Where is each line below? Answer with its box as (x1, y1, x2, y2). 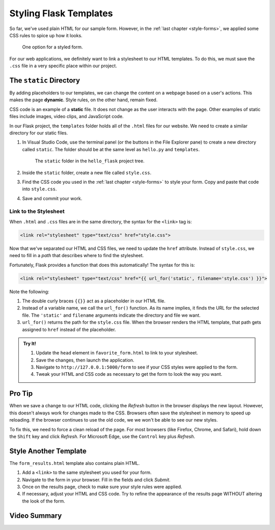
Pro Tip (9, 389, 33, 398)
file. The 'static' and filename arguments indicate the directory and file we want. (22, 312, 201, 318)
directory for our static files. (9, 130, 68, 136)
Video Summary (9, 511, 62, 520)
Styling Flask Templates (9, 8, 113, 19)
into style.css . (22, 186, 57, 192)
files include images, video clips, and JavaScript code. (9, 114, 124, 120)
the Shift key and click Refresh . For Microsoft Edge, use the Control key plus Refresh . (9, 433, 196, 439)
